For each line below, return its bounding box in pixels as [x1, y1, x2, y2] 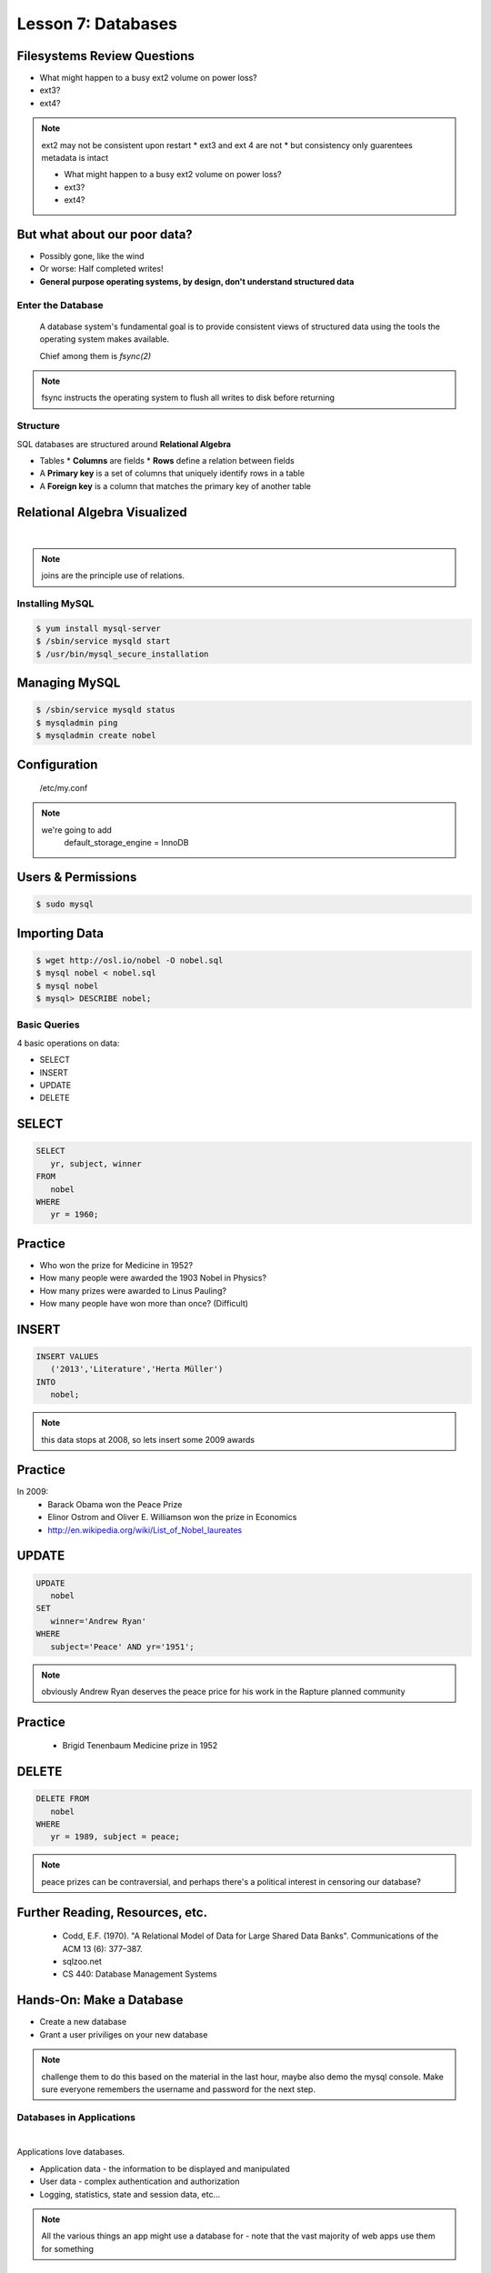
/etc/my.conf [39, 783, 88, 794]
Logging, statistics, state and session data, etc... [39, 2188, 221, 2199]
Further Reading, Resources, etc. [16, 1905, 208, 1920]
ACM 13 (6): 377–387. [62, 1943, 143, 1954]
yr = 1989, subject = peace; [50, 1832, 181, 1842]
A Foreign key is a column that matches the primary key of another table [39, 480, 311, 491]
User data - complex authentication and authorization [39, 2176, 240, 2187]
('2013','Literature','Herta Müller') [50, 1364, 224, 1375]
